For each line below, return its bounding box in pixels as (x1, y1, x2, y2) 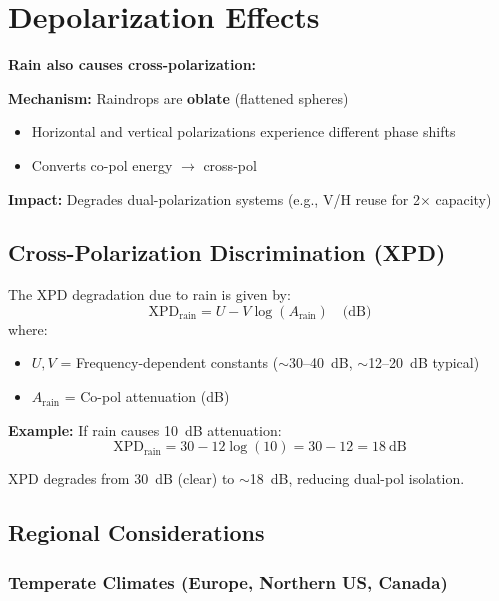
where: (8, 318, 48, 339)
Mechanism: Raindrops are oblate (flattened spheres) (8, 87, 349, 108)
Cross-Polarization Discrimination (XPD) (8, 237, 446, 268)
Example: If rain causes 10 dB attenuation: (8, 419, 282, 440)
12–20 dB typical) (368, 352, 480, 373)
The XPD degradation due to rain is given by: (8, 284, 291, 305)
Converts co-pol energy (31, 154, 173, 175)
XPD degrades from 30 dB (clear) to (8, 468, 235, 489)
